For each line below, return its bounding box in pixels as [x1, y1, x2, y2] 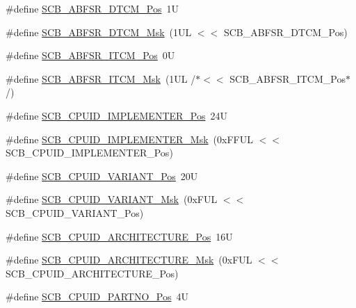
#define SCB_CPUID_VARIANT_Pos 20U [6, 168, 198, 183]
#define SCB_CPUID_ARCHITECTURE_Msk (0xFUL [6, 252, 252, 267]
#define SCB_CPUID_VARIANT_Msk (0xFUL [6, 192, 218, 206]
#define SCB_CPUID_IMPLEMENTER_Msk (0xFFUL [6, 131, 253, 146]
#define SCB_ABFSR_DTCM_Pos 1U [6, 1, 179, 15]
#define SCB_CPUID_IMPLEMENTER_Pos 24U [6, 108, 227, 122]
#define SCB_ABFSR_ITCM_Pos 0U [6, 48, 175, 63]
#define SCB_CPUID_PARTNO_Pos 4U [6, 289, 188, 304]
